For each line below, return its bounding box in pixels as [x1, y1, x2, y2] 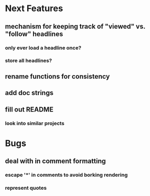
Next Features [5, 3, 63, 14]
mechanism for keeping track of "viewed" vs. [5, 22, 146, 31]
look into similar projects [5, 120, 65, 127]
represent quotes [5, 184, 47, 191]
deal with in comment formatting [5, 157, 106, 165]
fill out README [5, 105, 53, 114]
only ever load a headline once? [5, 44, 82, 51]
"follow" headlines [5, 30, 63, 38]
